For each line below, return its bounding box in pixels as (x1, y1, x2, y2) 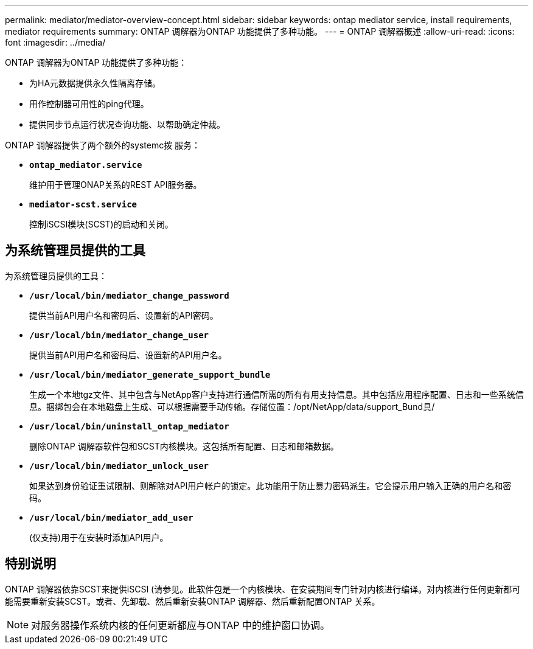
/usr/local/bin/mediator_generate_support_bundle (29, 369, 271, 380)
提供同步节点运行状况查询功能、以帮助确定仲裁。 (29, 119, 225, 130)
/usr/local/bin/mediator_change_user (29, 330, 209, 340)
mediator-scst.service (29, 200, 138, 209)
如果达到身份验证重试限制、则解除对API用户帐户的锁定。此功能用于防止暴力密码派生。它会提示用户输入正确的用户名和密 (29, 480, 512, 491)
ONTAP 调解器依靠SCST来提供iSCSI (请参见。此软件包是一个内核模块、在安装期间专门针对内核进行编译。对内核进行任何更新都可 (5, 583, 521, 594)
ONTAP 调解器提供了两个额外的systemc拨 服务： (5, 140, 201, 150)
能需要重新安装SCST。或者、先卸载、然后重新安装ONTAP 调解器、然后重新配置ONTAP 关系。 (5, 595, 380, 606)
